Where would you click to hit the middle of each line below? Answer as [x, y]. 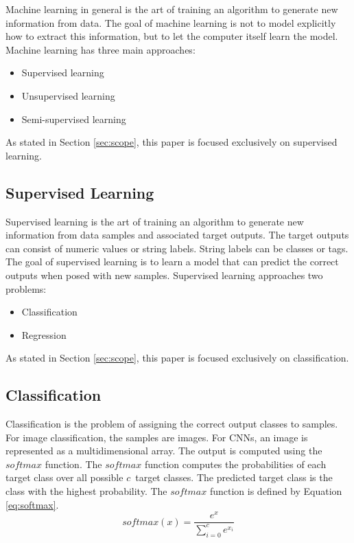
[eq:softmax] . [32, 504]
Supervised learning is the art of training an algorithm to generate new [155, 221]
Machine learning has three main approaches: [101, 49]
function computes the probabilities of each [235, 464]
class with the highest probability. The [86, 491]
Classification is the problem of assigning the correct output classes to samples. [172, 424]
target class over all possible [64, 477]
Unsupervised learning [68, 95]
